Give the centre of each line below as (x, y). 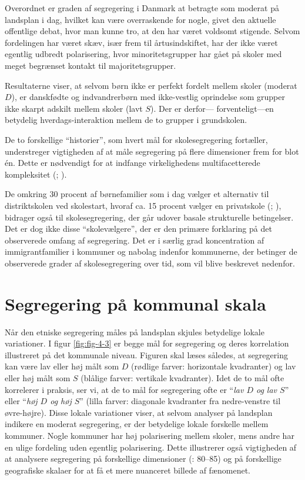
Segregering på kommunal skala (135, 303)
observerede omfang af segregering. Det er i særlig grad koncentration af (135, 240)
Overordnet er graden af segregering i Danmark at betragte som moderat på (142, 8)
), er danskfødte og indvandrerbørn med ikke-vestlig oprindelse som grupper (148, 97)
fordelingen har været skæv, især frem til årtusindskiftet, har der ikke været (141, 42)
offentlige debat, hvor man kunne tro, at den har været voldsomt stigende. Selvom (152, 31)
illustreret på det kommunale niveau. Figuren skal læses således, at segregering (146, 354)
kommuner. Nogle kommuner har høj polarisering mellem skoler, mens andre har (150, 435)
